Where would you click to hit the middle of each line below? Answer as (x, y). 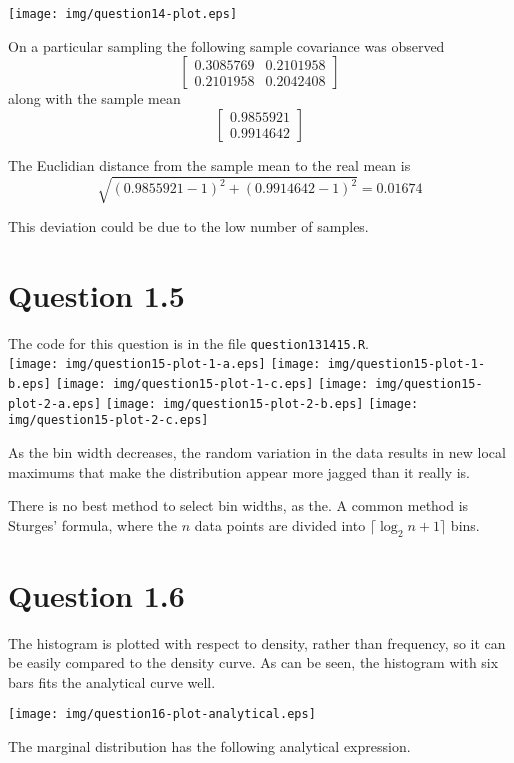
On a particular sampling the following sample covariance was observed (226, 45)
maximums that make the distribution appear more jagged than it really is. (239, 471)
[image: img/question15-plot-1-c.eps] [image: (212, 384)
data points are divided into (280, 524)
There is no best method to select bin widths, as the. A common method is (238, 505)
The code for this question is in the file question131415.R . (188, 342)
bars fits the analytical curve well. (112, 681)
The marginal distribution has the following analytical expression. (209, 746)
